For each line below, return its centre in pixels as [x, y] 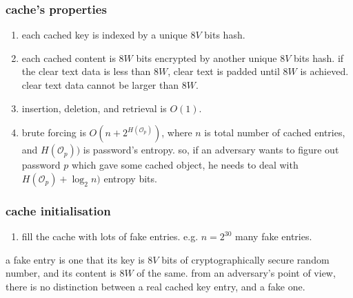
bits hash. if [319, 57]
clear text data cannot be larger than [100, 85]
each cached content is [69, 57]
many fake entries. [274, 236]
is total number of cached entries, [275, 132]
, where [177, 132]
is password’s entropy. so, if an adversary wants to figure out [211, 150]
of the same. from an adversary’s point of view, [236, 273]
